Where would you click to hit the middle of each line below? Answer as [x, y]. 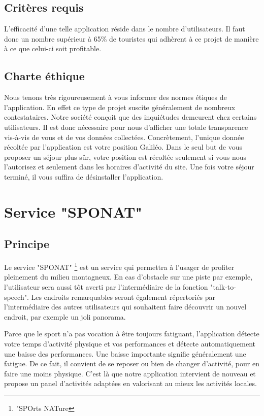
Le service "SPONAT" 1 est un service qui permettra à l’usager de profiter [119, 266]
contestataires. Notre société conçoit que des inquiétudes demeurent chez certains [130, 117]
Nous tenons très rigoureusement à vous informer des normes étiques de [115, 97]
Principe [27, 244]
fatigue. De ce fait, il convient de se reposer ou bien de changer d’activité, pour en [132, 363]
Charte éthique [44, 76]
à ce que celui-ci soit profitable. [53, 48]
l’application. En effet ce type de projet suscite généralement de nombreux [120, 107]
